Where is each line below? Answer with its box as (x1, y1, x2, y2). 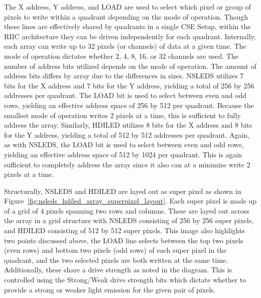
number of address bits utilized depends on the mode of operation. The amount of (4, 60, 256, 71)
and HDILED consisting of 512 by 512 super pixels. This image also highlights (4, 225, 245, 236)
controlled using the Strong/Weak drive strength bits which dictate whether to (4, 274, 246, 285)
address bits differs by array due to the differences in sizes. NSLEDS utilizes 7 (4, 70, 244, 81)
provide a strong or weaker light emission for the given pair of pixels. (4, 284, 216, 294)
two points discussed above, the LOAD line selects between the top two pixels (4, 235, 243, 245)
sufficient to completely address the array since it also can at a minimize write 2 (4, 159, 250, 169)
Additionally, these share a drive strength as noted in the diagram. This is (4, 264, 232, 275)
